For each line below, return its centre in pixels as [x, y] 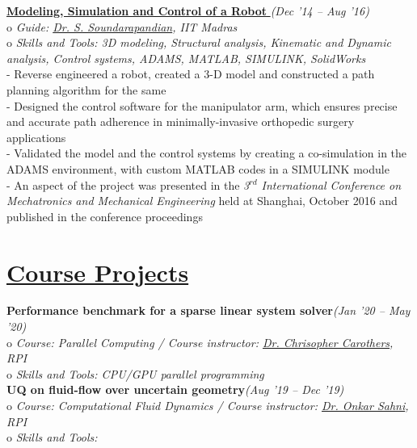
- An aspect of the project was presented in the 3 [128, 184]
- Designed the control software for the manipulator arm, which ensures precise [202, 105]
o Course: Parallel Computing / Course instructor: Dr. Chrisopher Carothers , [200, 342]
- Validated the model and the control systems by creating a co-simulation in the [207, 153]
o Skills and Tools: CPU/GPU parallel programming [135, 373]
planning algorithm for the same [86, 89]
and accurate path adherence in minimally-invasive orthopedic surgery [181, 121]
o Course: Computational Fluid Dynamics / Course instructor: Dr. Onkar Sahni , [208, 405]
